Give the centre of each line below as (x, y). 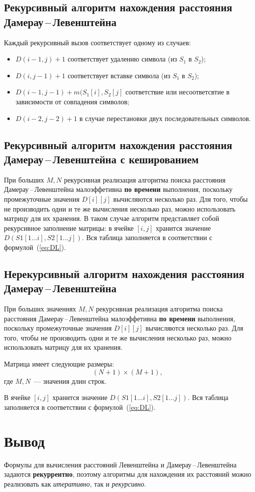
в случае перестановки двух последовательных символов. (165, 118)
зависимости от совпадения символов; (72, 101)
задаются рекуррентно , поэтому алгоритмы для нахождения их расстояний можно (128, 474)
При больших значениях (40, 309)
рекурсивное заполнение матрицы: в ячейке (69, 228)
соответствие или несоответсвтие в (178, 92)
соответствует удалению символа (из (122, 59)
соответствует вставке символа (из (119, 75)
